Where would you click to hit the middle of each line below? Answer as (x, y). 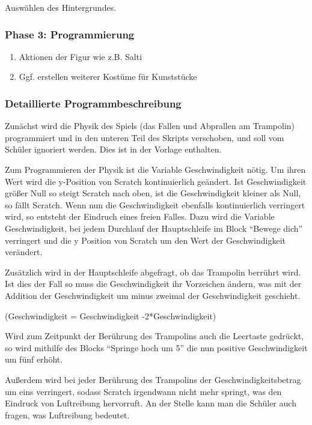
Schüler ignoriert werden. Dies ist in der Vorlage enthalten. (113, 149)
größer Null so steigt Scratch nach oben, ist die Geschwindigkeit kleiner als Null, (153, 193)
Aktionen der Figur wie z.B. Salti (81, 56)
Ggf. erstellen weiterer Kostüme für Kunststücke (108, 77)
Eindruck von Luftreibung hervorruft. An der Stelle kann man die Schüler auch (151, 403)
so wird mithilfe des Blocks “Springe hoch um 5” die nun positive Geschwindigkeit (156, 347)
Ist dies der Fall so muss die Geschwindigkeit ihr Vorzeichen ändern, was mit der (153, 284)
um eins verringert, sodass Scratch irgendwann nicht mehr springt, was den (143, 391)
